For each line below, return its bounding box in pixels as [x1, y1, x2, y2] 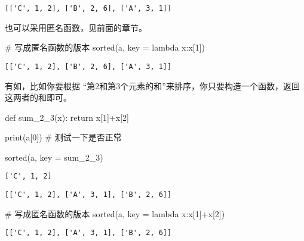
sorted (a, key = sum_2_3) [5, 151, 103, 163]
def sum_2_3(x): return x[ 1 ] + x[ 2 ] [5, 111, 129, 123]
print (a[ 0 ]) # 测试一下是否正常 [5, 131, 122, 143]
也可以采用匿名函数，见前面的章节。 [5, 21, 147, 33]
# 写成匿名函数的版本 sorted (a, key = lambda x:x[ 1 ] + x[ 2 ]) [5, 207, 225, 220]
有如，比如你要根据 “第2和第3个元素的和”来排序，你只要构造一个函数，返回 [5, 79, 300, 92]
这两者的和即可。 [5, 91, 72, 104]
